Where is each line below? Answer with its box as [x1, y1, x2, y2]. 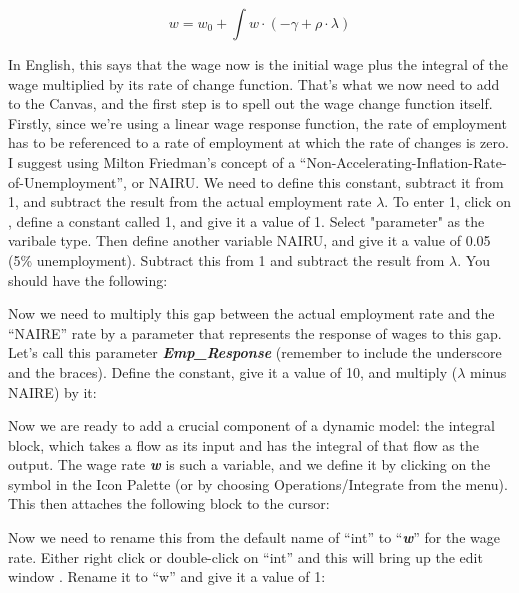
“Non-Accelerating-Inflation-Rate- [299, 151, 507, 172]
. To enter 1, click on [384, 191, 512, 212]
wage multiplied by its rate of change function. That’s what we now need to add [8, 73, 500, 94]
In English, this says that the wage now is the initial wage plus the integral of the [8, 54, 509, 74]
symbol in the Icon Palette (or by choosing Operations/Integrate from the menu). [8, 473, 508, 494]
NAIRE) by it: [8, 381, 97, 402]
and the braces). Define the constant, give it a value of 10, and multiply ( [8, 361, 458, 382]
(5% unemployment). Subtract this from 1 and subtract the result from [8, 249, 445, 270]
